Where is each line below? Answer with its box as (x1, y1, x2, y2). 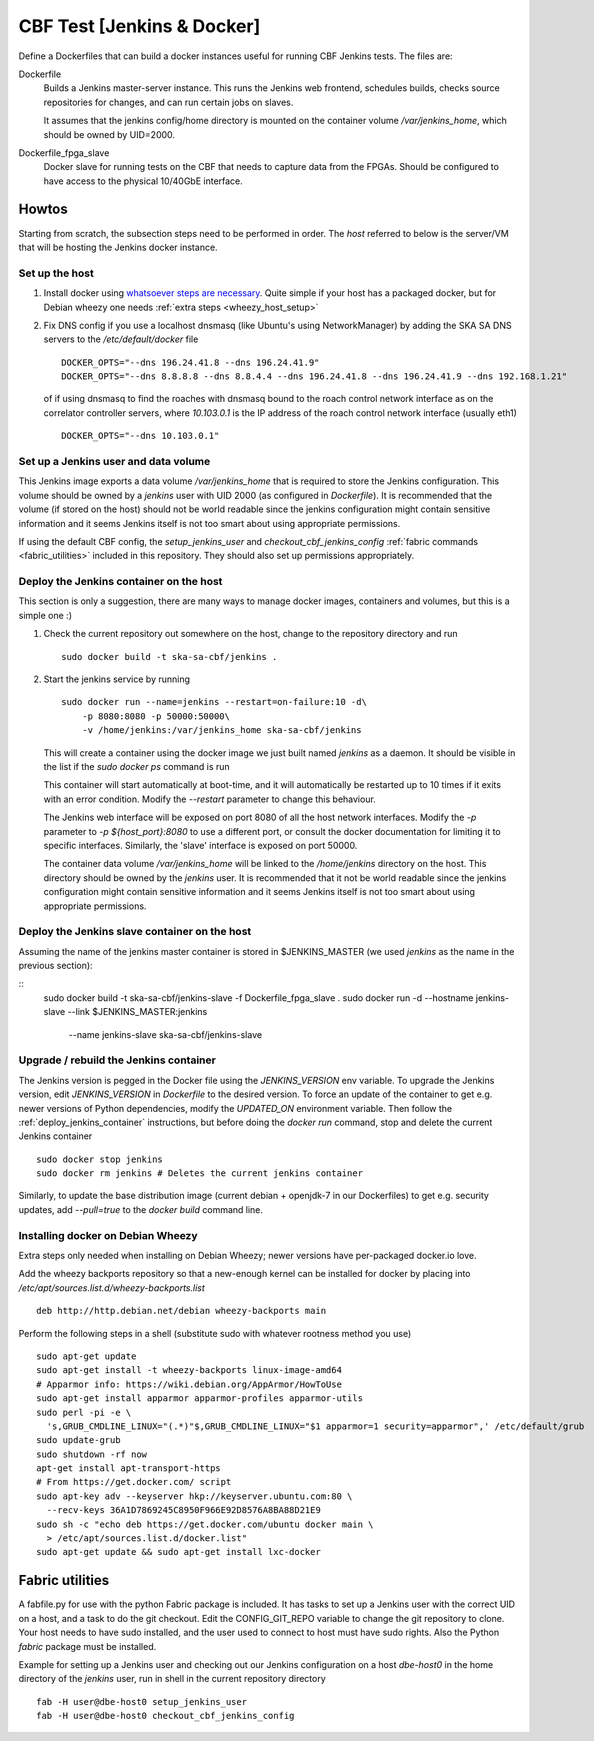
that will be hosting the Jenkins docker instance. (18, 241, 219, 253)
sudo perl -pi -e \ (36, 1406, 132, 1418)
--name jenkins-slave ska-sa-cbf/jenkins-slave (68, 1028, 263, 1040)
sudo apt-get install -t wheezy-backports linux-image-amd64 (36, 1365, 342, 1376)
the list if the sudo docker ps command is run (43, 760, 230, 772)
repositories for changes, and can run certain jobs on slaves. (43, 96, 294, 108)
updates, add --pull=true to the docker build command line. (18, 1203, 264, 1215)
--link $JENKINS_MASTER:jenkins (67, 1006, 208, 1018)
